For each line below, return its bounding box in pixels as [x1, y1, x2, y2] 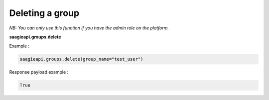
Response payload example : [9, 69, 69, 75]
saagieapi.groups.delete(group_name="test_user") [19, 56, 143, 62]
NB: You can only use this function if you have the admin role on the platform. [9, 25, 169, 31]
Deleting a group [9, 7, 80, 18]
